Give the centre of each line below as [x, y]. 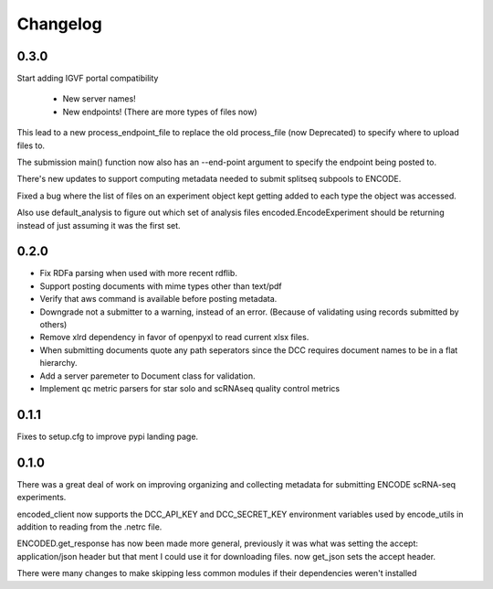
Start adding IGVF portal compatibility [88, 79]
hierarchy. [58, 363]
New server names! [99, 99]
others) [53, 325]
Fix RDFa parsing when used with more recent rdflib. [138, 273]
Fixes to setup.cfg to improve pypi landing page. [108, 436]
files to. [31, 145]
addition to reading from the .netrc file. [89, 527]
